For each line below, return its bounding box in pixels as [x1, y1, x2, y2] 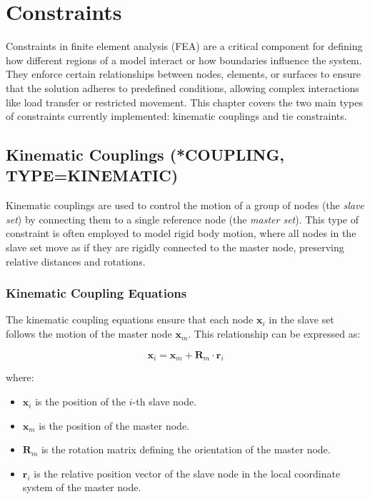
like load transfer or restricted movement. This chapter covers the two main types [6, 94, 363, 109]
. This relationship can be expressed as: [188, 326, 361, 341]
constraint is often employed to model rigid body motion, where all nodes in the [6, 226, 356, 241]
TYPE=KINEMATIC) [6, 164, 179, 186]
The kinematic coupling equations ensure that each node [6, 312, 254, 327]
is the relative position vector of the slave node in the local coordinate [34, 465, 341, 480]
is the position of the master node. [39, 418, 190, 433]
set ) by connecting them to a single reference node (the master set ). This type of [6, 211, 359, 226]
